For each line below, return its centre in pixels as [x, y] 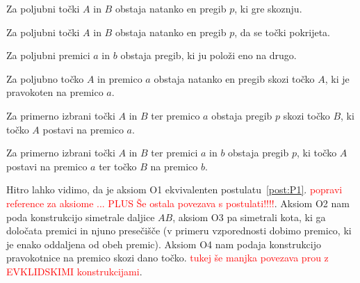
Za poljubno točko [45, 78]
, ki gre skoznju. [268, 8]
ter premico [175, 115]
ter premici [174, 153]
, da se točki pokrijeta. [282, 32]
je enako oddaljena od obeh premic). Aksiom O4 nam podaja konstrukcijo [164, 244]
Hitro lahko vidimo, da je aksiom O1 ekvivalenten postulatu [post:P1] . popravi [174, 189]
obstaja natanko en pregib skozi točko [234, 78]
